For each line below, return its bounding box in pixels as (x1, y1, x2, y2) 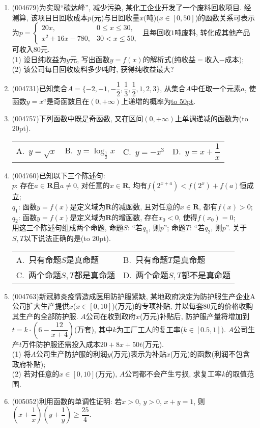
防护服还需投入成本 (36, 338, 100, 349)
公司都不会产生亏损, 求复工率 (125, 368, 222, 379)
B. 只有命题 (123, 253, 168, 265)
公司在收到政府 (85, 310, 136, 321)
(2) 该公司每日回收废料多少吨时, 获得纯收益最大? (12, 64, 174, 74)
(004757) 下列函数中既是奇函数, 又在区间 (12, 113, 143, 123)
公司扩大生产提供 (12, 301, 69, 311)
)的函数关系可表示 (195, 12, 255, 22)
